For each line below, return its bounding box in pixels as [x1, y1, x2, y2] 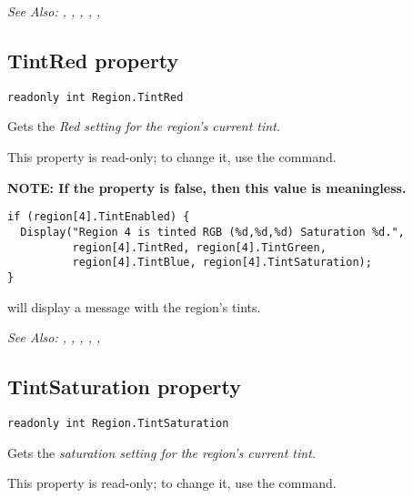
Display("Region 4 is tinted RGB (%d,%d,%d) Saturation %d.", [20, 225, 405, 239]
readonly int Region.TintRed [7, 90, 184, 104]
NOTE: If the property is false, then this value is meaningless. [7, 178, 407, 197]
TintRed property [7, 46, 179, 74]
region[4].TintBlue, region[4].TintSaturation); [72, 256, 372, 269]
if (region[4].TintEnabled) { [7, 210, 190, 224]
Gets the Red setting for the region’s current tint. [7, 117, 281, 136]
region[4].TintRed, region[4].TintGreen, [72, 240, 327, 254]
